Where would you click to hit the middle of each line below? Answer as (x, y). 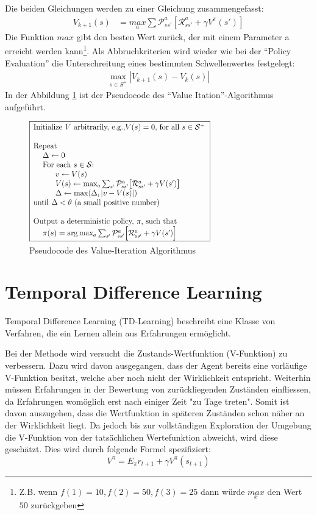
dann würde (223, 491)
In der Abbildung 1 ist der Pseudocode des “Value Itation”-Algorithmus (139, 95)
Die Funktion (30, 36)
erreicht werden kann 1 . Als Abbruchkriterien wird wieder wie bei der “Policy (148, 50)
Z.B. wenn (38, 491)
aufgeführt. (25, 106)
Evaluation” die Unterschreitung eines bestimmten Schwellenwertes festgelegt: (150, 62)
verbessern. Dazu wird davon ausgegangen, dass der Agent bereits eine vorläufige (156, 365)
